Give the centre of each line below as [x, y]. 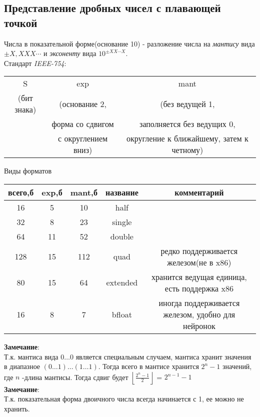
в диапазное [22, 366]
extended [122, 282]
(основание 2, [83, 103]
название [122, 192]
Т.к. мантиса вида [31, 356]
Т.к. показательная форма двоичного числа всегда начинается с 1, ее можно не [124, 399]
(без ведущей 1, [187, 103]
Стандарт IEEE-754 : [35, 63]
